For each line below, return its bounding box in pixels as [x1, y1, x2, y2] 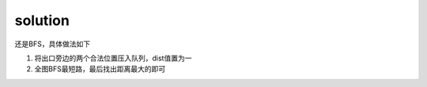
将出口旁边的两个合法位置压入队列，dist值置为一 [34, 53, 192, 63]
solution [14, 12, 70, 29]
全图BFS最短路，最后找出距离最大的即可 [34, 64, 166, 74]
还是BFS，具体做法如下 [14, 39, 91, 49]
